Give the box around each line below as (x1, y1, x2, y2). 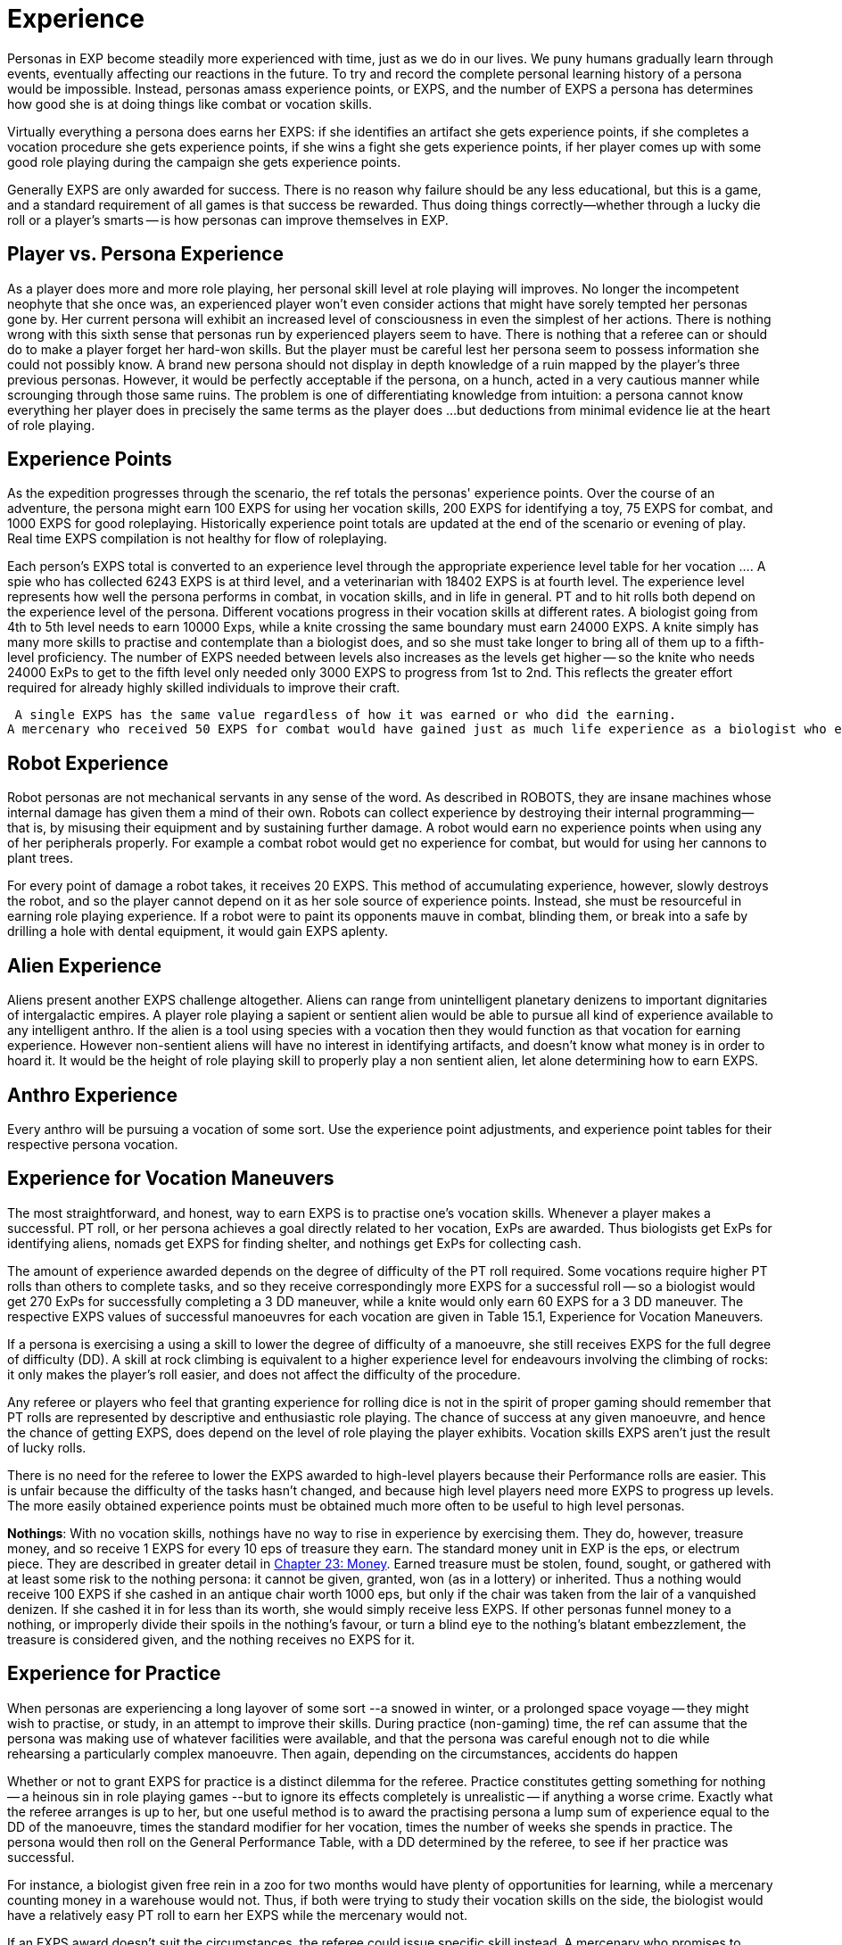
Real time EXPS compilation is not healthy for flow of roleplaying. (7, 531, 388, 547)
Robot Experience (7, 751, 169, 774)
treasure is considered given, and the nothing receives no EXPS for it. (7, 1631, 416, 1647)
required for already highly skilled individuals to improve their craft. (7, 680, 400, 696)
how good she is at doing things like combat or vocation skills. (7, 95, 372, 112)
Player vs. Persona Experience (7, 243, 284, 266)
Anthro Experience (7, 1083, 177, 1106)
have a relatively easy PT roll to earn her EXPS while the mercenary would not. (7, 1907, 468, 1923)
